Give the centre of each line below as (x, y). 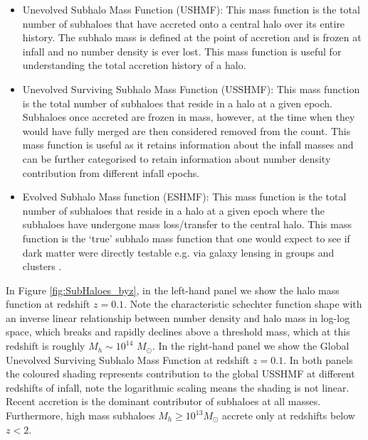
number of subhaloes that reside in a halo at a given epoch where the (174, 210)
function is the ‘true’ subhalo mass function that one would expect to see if (186, 238)
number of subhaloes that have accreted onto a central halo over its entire (184, 23)
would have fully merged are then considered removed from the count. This (186, 130)
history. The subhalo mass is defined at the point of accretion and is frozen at (192, 37)
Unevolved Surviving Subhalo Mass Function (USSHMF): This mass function (191, 88)
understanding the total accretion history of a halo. (134, 65)
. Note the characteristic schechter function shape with (243, 304)
